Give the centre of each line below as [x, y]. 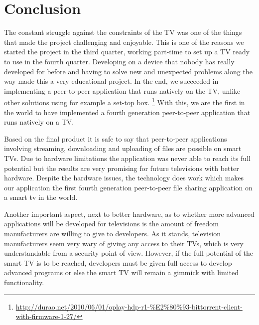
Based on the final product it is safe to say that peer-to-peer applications [116, 138]
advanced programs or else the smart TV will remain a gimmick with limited [121, 272]
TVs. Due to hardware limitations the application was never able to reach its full [127, 158]
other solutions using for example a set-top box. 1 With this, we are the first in [125, 101]
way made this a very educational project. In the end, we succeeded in [111, 81]
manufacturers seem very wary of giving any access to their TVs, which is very [124, 243]
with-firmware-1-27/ [46, 316]
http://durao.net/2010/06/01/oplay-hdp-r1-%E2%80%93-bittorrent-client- [129, 306]
